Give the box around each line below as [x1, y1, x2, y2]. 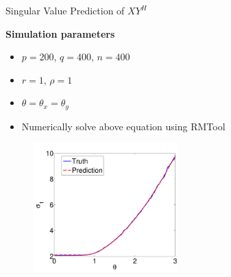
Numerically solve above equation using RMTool [21, 119, 226, 133]
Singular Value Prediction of [5, 3, 125, 17]
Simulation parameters [5, 26, 115, 40]
